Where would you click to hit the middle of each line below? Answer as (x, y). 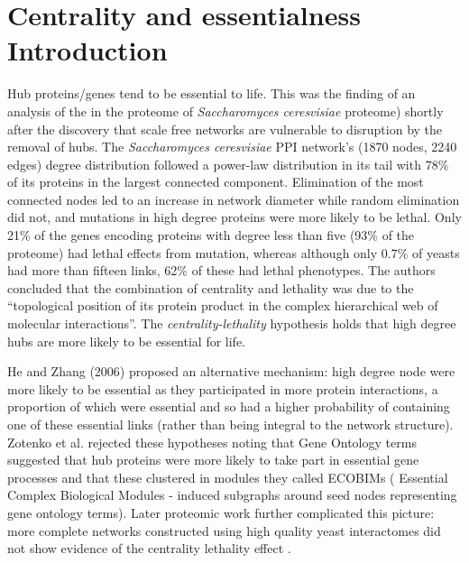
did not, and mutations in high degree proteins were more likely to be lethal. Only (234, 217)
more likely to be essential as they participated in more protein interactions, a (223, 388)
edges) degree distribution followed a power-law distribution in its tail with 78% (228, 164)
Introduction (87, 50)
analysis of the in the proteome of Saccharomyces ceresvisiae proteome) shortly (225, 111)
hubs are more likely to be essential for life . (127, 341)
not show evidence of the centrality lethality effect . (149, 548)
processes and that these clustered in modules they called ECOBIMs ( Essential (228, 477)
